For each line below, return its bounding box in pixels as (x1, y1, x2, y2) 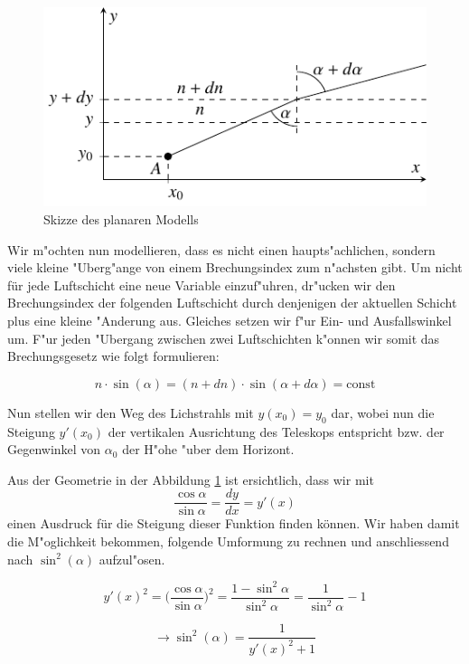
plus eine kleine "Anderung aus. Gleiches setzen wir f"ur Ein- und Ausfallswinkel (7, 311, 452, 330)
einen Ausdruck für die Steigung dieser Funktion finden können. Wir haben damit (7, 514, 460, 533)
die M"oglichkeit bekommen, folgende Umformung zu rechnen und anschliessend (7, 532, 449, 551)
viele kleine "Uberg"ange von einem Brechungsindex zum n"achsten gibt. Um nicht (7, 258, 463, 277)
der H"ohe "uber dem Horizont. (122, 440, 295, 459)
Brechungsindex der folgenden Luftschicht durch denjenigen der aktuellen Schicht (7, 293, 457, 312)
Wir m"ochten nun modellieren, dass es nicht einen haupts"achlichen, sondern (7, 240, 436, 259)
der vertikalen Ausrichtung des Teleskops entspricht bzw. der (108, 422, 445, 441)
